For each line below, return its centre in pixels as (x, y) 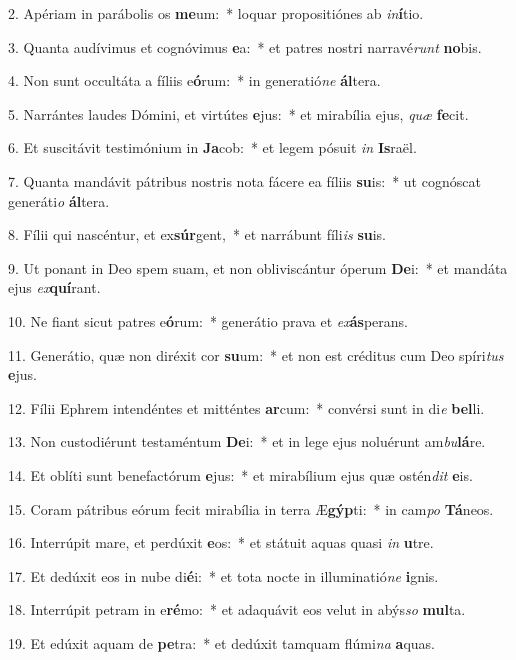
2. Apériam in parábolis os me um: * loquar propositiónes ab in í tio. (216, 13)
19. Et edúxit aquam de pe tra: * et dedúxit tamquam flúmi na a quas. (221, 642)
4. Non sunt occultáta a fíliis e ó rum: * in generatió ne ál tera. (194, 80)
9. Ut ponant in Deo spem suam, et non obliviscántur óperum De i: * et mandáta (258, 267)
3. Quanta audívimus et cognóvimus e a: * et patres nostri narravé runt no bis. (245, 46)
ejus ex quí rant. (54, 287)
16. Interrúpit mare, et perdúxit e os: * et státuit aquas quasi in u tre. (221, 542)
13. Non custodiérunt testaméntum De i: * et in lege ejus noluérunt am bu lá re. (247, 441)
